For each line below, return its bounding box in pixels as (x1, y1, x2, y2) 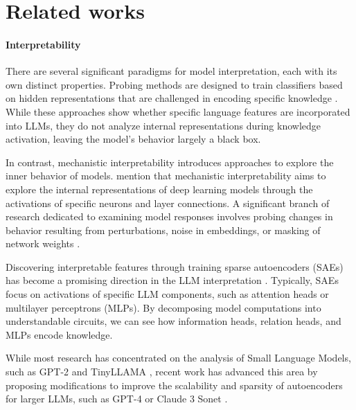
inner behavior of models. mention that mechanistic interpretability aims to (6, 168, 326, 183)
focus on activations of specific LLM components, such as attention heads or (6, 287, 329, 301)
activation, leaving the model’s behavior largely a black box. (6, 132, 261, 146)
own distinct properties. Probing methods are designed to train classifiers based (6, 77, 343, 91)
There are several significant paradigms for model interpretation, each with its (6, 64, 337, 78)
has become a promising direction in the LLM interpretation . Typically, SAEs (6, 273, 339, 287)
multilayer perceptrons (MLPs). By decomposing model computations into (6, 300, 321, 314)
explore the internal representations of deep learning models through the (6, 181, 313, 196)
